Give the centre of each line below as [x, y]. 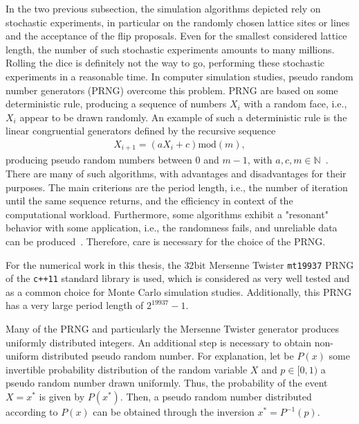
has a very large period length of [75, 305]
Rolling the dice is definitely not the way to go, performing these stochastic [165, 63]
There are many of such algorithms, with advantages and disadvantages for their [176, 174]
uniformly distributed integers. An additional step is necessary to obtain [159, 342]
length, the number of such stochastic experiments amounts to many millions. [170, 49]
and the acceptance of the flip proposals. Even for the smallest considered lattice [176, 36]
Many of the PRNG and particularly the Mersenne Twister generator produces [173, 329]
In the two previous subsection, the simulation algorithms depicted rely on [163, 8]
